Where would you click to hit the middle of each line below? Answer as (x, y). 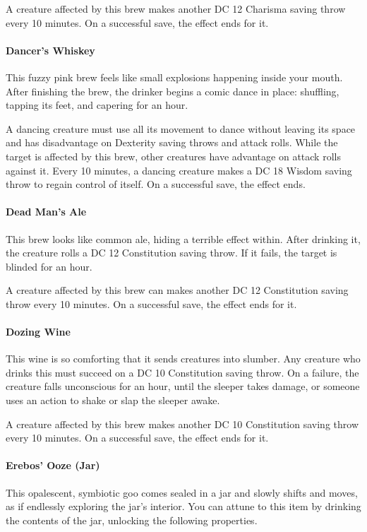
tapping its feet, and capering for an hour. (97, 105)
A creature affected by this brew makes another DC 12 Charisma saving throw (176, 8)
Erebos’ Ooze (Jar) (53, 465)
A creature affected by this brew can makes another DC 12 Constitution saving (177, 290)
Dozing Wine (38, 332)
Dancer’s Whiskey (50, 50)
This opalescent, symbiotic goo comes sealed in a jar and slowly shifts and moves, (182, 492)
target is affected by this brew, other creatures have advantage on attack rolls (173, 156)
